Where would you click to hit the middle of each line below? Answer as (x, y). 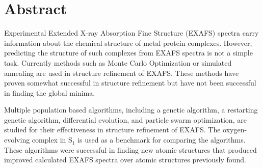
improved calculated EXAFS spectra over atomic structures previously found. (125, 160)
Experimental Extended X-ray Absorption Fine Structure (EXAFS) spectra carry (131, 33)
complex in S (52, 140)
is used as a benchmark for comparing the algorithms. (162, 140)
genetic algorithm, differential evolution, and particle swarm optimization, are (125, 119)
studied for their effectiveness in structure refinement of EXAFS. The (112, 130)
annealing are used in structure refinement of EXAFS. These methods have (122, 73)
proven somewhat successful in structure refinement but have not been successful (130, 83)
